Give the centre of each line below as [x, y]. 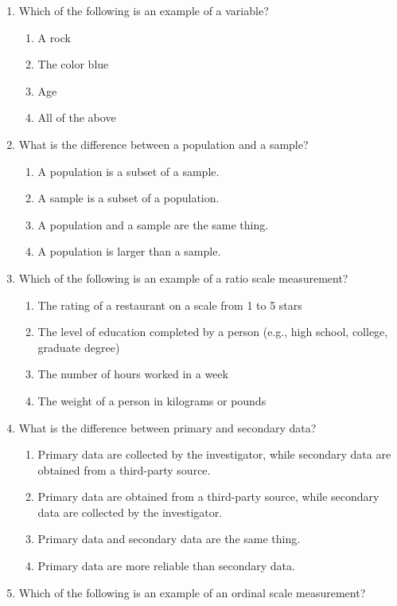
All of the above [77, 117]
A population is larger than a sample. [129, 251]
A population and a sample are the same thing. [153, 224]
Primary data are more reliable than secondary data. [166, 566]
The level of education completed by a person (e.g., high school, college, [213, 332]
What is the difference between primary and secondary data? [167, 427]
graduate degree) [79, 347]
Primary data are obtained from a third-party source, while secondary [208, 497]
